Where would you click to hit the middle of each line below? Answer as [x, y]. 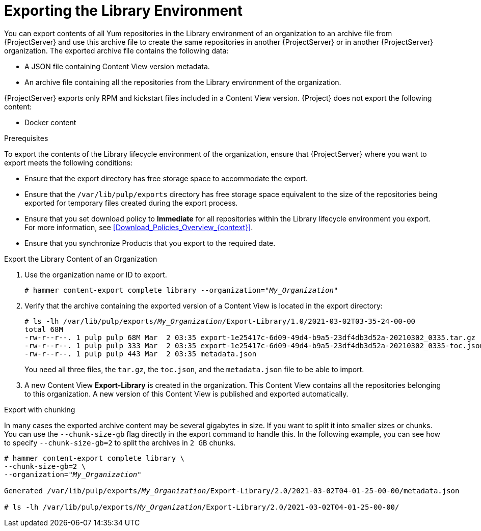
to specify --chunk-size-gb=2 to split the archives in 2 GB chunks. [120, 442]
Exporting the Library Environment [123, 11]
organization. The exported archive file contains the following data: [116, 50]
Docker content [50, 122]
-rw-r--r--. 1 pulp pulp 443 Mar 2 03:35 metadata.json [141, 354]
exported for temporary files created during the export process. [131, 203]
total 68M [44, 329]
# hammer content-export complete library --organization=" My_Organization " [181, 290]
